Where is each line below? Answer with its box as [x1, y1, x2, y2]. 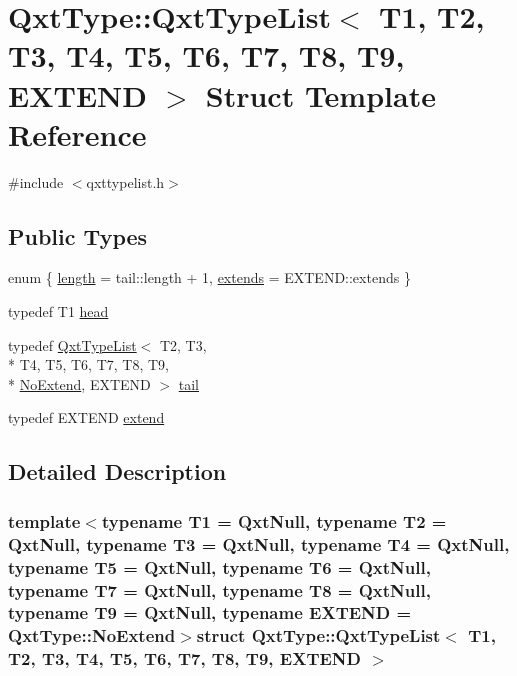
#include [8, 171, 64, 192]
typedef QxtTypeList [8, 334, 137, 355]
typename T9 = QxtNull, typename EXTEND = [8, 600, 412, 625]
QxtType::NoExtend [8, 623, 176, 648]
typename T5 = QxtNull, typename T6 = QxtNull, [8, 554, 431, 579]
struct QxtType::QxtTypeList [196, 623, 441, 648]
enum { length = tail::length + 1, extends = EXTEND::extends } [8, 267, 411, 288]
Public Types [8, 220, 148, 251]
